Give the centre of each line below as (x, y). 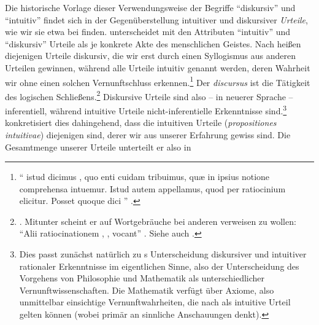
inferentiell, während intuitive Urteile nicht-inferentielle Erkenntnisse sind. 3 (146, 110)
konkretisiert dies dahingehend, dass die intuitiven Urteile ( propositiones (141, 123)
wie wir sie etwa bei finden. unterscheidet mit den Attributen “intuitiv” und (148, 32)
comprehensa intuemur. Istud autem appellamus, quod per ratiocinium (152, 188)
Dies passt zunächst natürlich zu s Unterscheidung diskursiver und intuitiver (163, 254)
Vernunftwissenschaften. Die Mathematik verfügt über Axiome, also (147, 290)
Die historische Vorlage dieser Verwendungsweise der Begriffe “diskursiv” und (150, 7)
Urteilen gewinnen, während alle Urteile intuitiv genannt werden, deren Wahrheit (158, 67)
